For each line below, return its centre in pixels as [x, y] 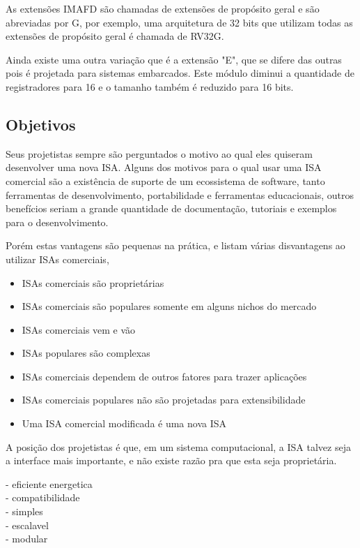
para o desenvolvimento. [57, 222]
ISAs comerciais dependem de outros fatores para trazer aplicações [164, 376]
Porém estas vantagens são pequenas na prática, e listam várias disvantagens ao [175, 245]
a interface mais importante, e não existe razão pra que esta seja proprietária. [171, 460]
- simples [24, 511]
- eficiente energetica [49, 483]
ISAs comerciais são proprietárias [93, 282]
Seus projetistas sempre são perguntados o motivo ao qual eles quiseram [159, 153]
